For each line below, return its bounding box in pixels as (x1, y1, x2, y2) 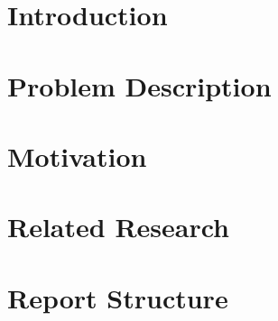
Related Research (7, 208, 230, 245)
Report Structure (7, 279, 228, 316)
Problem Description (7, 67, 272, 104)
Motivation (7, 137, 147, 174)
